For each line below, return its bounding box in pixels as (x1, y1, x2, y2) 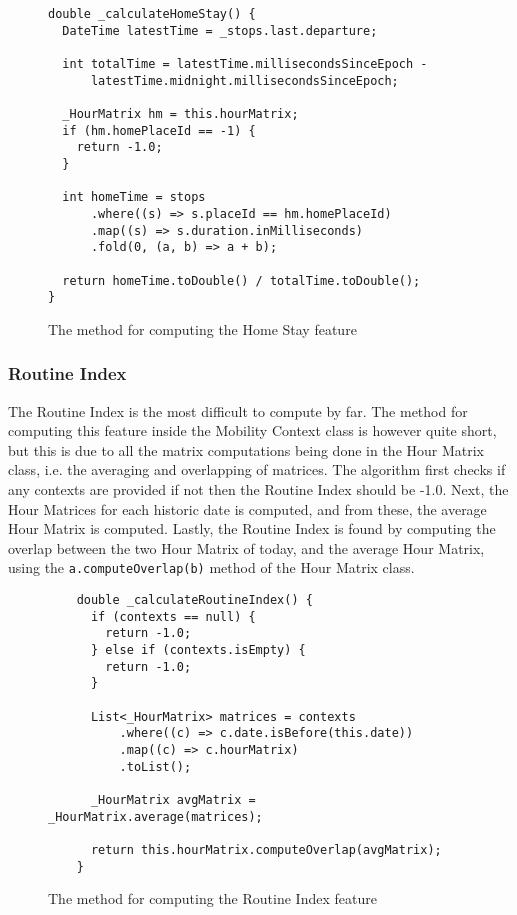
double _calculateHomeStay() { (48, 7, 256, 21)
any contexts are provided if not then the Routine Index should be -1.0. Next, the (8, 479, 509, 499)
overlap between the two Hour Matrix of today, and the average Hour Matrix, (8, 537, 485, 558)
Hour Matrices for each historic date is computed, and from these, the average (8, 498, 487, 519)
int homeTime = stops (62, 190, 206, 205)
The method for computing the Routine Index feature (48, 888, 377, 909)
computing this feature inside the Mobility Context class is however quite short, (8, 420, 497, 441)
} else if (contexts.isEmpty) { (90, 643, 306, 657)
